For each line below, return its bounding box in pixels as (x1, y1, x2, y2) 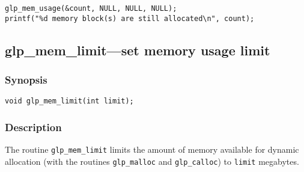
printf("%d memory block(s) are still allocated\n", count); (5, 14, 255, 23)
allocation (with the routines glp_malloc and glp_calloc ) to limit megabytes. (5, 155, 299, 167)
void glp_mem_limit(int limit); (5, 97, 134, 106)
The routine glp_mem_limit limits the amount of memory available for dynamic (5, 143, 299, 156)
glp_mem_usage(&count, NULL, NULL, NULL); (5, 4, 177, 13)
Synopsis (5, 72, 47, 87)
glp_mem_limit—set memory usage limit (5, 40, 270, 59)
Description (5, 119, 62, 134)
